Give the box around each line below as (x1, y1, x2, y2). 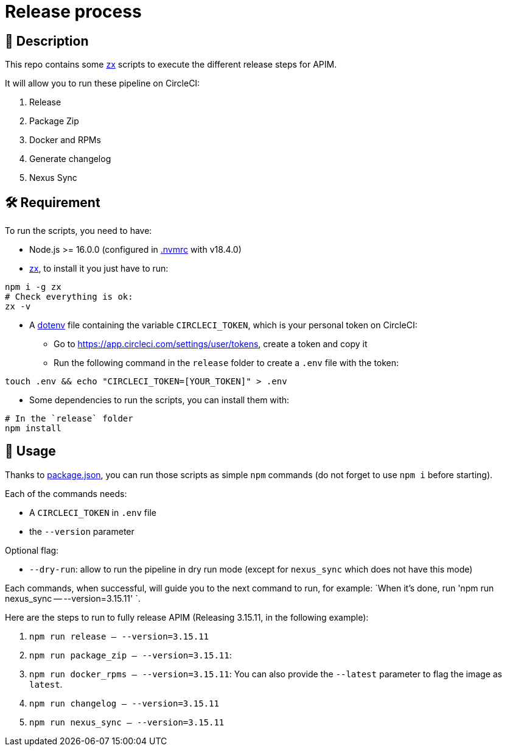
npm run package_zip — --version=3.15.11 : (29, 649, 232, 660)
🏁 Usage (5, 443, 56, 459)
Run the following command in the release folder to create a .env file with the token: (54, 358, 399, 368)
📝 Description (5, 33, 89, 49)
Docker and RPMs (29, 135, 101, 146)
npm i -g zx (5, 282, 61, 292)
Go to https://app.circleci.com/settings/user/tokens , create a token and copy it (54, 339, 368, 350)
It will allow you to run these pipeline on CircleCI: (5, 78, 200, 89)
